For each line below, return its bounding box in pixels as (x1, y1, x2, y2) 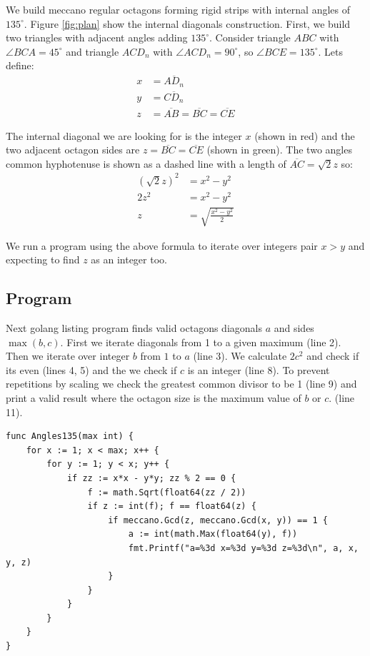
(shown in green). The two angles (206, 142, 352, 157)
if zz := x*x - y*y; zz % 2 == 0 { (66, 473, 236, 483)
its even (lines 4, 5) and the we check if (6, 362, 177, 377)
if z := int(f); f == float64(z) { (87, 501, 256, 512)
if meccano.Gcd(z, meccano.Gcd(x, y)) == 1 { (108, 515, 329, 525)
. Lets (318, 44, 343, 59)
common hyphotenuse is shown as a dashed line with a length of (6, 156, 286, 171)
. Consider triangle (209, 30, 291, 45)
